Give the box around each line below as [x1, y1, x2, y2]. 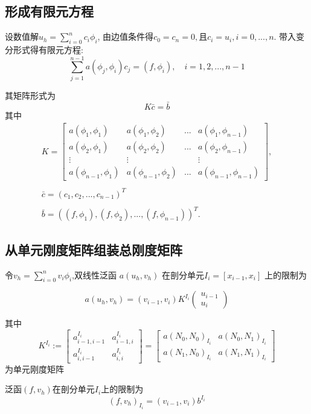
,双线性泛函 [72, 268, 117, 281]
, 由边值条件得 [97, 30, 154, 43]
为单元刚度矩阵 [5, 362, 64, 375]
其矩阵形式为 [5, 89, 56, 101]
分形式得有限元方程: [5, 43, 83, 55]
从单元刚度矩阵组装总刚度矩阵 [5, 240, 182, 259]
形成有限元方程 [5, 2, 94, 20]
